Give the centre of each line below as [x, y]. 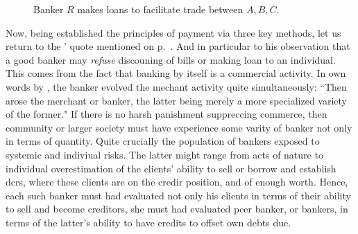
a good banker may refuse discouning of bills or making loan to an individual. [171, 59]
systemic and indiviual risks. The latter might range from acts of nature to [164, 154]
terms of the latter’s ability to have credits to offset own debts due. [148, 222]
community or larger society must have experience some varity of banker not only [179, 127]
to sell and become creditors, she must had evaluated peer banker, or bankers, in [177, 209]
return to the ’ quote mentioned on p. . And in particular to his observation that [178, 46]
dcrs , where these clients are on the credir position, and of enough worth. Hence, [177, 182]
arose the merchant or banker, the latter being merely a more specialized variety [176, 100]
